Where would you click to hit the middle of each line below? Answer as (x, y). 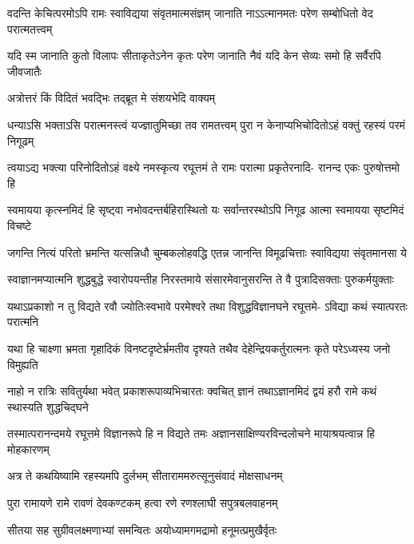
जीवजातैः (25, 71)
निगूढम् (21, 140)
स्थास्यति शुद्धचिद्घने (48, 406)
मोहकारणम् (28, 449)
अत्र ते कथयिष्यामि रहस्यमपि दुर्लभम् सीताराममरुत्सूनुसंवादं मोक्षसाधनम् (145, 476)
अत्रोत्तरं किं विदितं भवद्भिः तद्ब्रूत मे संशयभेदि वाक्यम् (111, 98)
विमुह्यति (23, 364)
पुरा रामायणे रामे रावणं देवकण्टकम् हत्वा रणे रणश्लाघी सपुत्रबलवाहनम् (143, 503)
